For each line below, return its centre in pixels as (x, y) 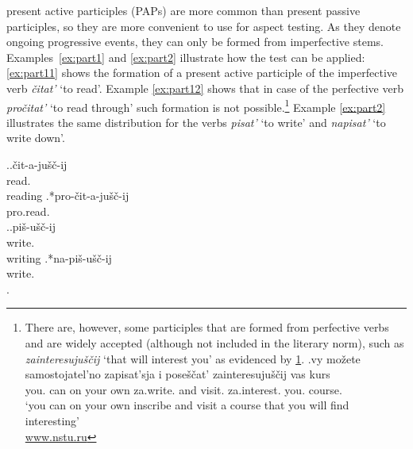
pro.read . (28, 211)
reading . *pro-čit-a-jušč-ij (68, 196)
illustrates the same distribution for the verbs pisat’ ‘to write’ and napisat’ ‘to (196, 122)
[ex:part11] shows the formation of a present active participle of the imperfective (202, 73)
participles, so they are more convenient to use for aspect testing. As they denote (204, 26)
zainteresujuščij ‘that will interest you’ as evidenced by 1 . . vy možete (193, 358)
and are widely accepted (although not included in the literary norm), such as (214, 342)
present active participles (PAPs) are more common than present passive (183, 10)
